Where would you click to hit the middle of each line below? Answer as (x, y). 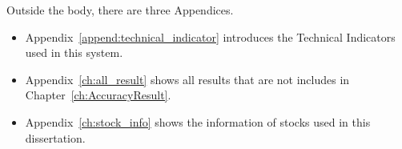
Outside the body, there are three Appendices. (120, 10)
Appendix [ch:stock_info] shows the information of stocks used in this (198, 121)
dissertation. (55, 137)
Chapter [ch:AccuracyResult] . (98, 95)
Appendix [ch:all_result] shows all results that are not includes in (187, 79)
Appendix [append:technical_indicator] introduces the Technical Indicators (210, 36)
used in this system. (74, 52)
